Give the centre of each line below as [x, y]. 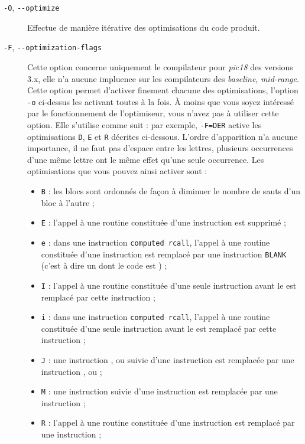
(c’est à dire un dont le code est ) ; [104, 265]
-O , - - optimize [32, 7]
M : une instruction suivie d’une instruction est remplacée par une [159, 391]
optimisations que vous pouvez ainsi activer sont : [117, 171]
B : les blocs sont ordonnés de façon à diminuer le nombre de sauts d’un [171, 191]
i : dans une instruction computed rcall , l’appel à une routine [155, 317]
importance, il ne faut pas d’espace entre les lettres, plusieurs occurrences [160, 148]
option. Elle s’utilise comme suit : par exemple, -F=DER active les [145, 124]
